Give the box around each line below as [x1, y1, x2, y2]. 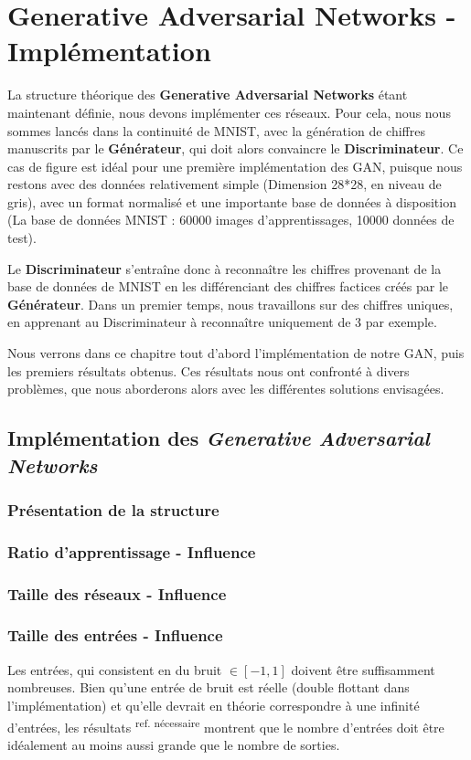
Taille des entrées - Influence [7, 624, 223, 647]
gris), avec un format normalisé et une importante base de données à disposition [7, 192, 456, 211]
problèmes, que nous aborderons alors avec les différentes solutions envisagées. [7, 379, 444, 398]
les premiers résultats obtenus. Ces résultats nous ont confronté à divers [7, 361, 410, 380]
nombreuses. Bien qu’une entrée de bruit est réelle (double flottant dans [7, 678, 410, 697]
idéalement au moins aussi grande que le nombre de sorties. [7, 734, 340, 754]
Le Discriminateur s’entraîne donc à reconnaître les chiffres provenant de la [7, 259, 442, 278]
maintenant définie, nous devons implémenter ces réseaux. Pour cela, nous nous [7, 102, 451, 121]
